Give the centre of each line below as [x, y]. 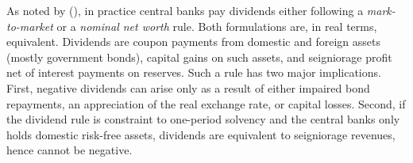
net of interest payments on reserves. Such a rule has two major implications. [194, 72]
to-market [30, 26]
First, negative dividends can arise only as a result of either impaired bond [188, 87]
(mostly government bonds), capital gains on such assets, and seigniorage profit [199, 57]
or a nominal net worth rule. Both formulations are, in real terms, [217, 26]
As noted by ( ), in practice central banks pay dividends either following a [185, 10]
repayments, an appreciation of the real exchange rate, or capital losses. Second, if [206, 103]
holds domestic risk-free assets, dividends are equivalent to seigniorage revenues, [201, 134]
